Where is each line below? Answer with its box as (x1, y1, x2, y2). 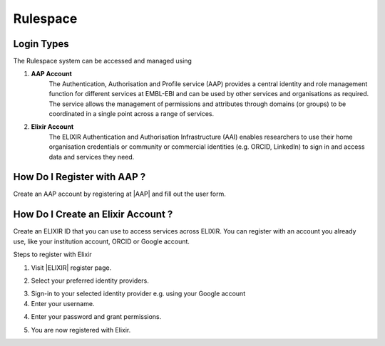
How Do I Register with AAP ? (13, 171, 146, 183)
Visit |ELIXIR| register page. (31, 263, 112, 272)
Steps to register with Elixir (13, 250, 92, 259)
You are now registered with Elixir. (31, 325, 131, 334)
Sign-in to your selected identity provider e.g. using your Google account (31, 289, 246, 298)
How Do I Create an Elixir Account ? (13, 209, 173, 221)
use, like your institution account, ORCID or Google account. (13, 237, 190, 246)
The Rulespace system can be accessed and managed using (13, 57, 192, 65)
